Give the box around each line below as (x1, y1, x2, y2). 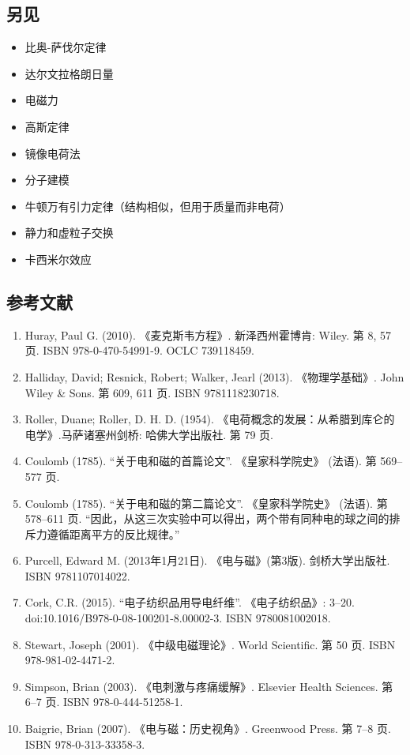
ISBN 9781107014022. (24, 567, 130, 584)
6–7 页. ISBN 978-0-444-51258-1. (24, 693, 183, 710)
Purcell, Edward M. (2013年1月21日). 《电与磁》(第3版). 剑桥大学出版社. (24, 552, 390, 569)
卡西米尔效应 (24, 250, 92, 267)
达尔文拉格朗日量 (24, 65, 114, 81)
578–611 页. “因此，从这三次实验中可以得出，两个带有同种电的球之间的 (24, 510, 389, 527)
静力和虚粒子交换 (24, 224, 114, 241)
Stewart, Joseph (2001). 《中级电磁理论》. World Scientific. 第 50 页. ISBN (24, 636, 396, 652)
